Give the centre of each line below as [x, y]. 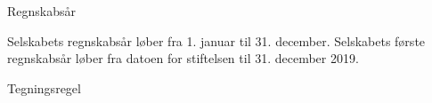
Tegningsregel [44, 87]
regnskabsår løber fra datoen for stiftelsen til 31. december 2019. [183, 58]
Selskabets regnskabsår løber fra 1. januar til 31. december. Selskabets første [216, 40]
